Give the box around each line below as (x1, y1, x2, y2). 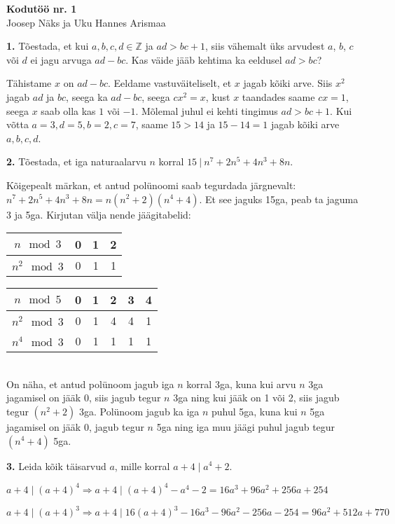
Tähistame (6, 76, 52, 90)
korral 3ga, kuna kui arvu (186, 376, 296, 391)
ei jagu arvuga (30, 52, 92, 67)
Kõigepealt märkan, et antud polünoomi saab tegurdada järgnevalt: (6, 177, 296, 192)
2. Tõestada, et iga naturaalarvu (6, 154, 146, 169)
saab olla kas (41, 103, 96, 118)
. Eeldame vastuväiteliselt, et (108, 76, 232, 90)
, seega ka (66, 89, 108, 104)
